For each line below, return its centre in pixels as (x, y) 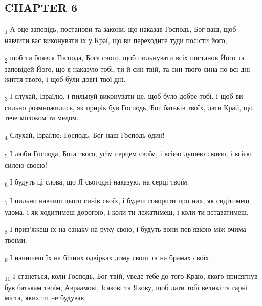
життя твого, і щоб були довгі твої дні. (65, 79)
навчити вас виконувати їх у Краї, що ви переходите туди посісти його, (116, 40)
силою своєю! (26, 164)
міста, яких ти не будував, (46, 297)
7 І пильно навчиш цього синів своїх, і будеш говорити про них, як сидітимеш (127, 201)
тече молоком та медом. (42, 117)
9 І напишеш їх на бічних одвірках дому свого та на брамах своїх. (108, 258)
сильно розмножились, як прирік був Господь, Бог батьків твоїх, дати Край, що (129, 107)
